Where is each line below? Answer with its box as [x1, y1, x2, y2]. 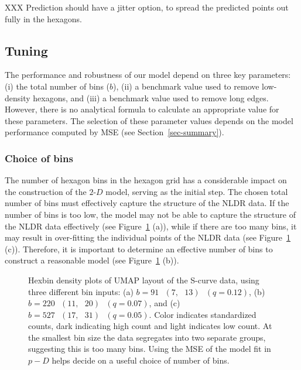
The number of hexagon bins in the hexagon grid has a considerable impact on [5, 174, 287, 186]
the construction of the [5, 185, 87, 197]
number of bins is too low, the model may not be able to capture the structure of [5, 208, 296, 220]
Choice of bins [5, 150, 73, 165]
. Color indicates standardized [149, 308, 256, 320]
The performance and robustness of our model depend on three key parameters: [5, 68, 291, 81]
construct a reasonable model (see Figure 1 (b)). [5, 254, 179, 266]
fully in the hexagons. [5, 12, 82, 25]
